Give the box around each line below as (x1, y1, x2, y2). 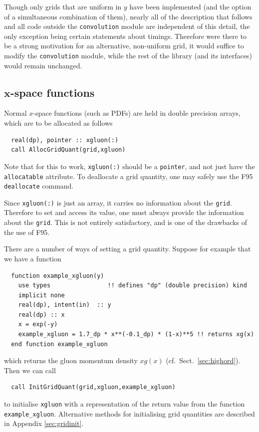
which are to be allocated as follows (4, 118, 113, 128)
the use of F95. (4, 226, 50, 237)
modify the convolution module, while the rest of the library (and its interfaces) (4, 50, 252, 61)
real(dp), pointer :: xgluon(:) (11, 136, 119, 144)
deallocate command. (4, 181, 74, 191)
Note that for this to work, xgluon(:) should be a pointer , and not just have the (4, 161, 255, 171)
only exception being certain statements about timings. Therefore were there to (4, 30, 247, 41)
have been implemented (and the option (129, 1, 252, 11)
